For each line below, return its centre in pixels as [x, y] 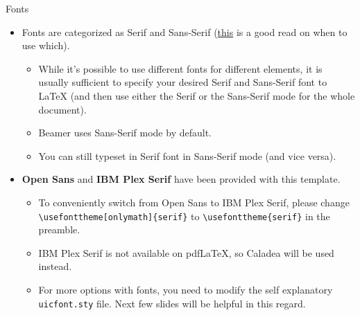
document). [62, 109]
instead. [55, 266]
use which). [46, 45]
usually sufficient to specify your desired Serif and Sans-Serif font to [183, 82]
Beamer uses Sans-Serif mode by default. [125, 133]
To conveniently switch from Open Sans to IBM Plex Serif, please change [194, 202]
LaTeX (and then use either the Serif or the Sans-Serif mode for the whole [197, 95]
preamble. [59, 229]
